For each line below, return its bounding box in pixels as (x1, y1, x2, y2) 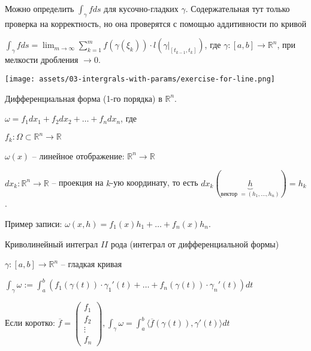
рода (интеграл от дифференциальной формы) (110, 237, 279, 250)
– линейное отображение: (32, 149, 125, 162)
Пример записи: (5, 217, 62, 229)
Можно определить (5, 2, 74, 14)
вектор (221, 190, 238, 197)
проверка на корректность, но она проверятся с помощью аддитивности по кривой (5, 17, 307, 29)
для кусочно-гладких (104, 2, 179, 14)
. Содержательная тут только (185, 2, 290, 14)
